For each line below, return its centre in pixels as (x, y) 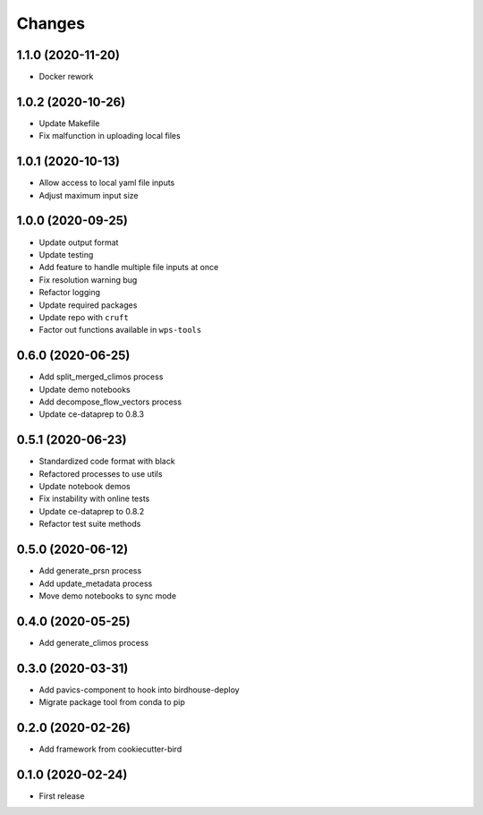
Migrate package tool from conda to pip (112, 702)
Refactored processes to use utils (101, 473)
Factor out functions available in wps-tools (120, 330)
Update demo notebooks (85, 389)
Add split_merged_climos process (101, 377)
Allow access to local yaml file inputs (107, 183)
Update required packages (88, 305)
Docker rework (66, 77)
